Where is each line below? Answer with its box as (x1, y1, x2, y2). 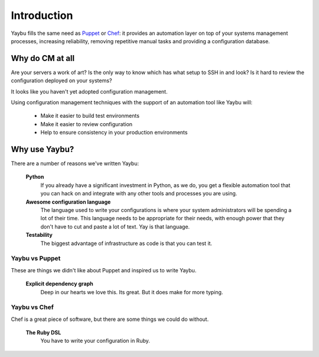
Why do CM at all (11, 53, 75, 63)
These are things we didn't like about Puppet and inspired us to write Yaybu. (11, 266, 197, 274)
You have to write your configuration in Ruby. (40, 337, 150, 345)
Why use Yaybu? (11, 144, 74, 154)
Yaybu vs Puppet (11, 255, 61, 263)
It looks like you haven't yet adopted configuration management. (11, 88, 168, 95)
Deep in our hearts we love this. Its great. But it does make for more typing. (40, 288, 223, 295)
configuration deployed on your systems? (11, 77, 112, 84)
